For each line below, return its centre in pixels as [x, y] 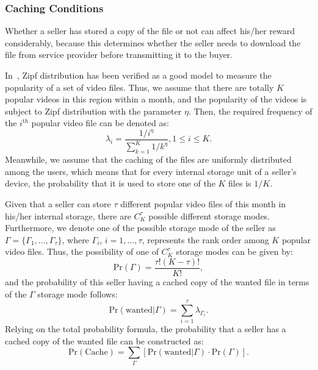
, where [75, 239]
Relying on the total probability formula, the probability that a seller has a [146, 329]
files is [240, 183]
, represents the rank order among [205, 239]
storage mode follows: [78, 294]
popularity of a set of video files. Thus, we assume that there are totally [139, 87]
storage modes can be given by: [234, 251]
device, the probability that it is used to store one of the [110, 183]
